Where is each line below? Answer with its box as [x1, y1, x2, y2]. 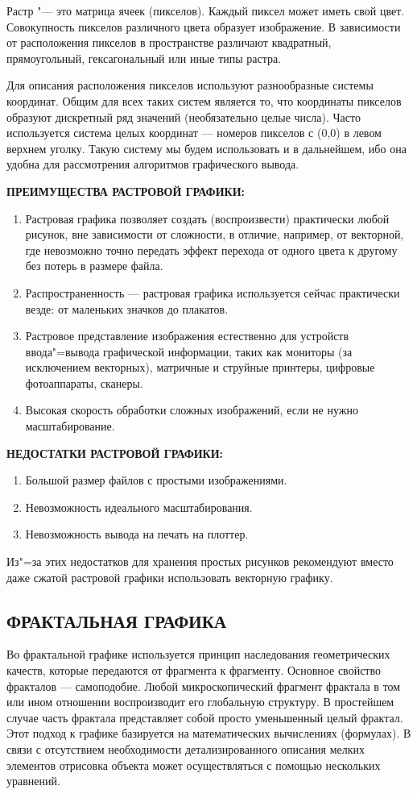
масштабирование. [25, 418, 115, 434]
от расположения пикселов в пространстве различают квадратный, [6, 34, 332, 51]
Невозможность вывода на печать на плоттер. [25, 526, 249, 542]
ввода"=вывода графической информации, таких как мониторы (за [25, 343, 353, 360]
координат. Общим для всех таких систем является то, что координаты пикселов [6, 92, 402, 109]
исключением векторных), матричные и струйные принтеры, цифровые [25, 359, 375, 376]
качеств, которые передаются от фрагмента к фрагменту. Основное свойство [6, 662, 381, 679]
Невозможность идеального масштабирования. [25, 498, 253, 515]
